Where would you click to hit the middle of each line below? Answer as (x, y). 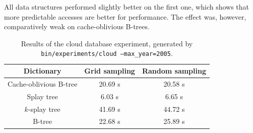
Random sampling (174, 71)
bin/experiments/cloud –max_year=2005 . (107, 53)
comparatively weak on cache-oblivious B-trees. (77, 26)
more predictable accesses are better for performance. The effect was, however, (125, 16)
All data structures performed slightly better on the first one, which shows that (127, 7)
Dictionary (42, 71)
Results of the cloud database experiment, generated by (107, 43)
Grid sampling (110, 71)
